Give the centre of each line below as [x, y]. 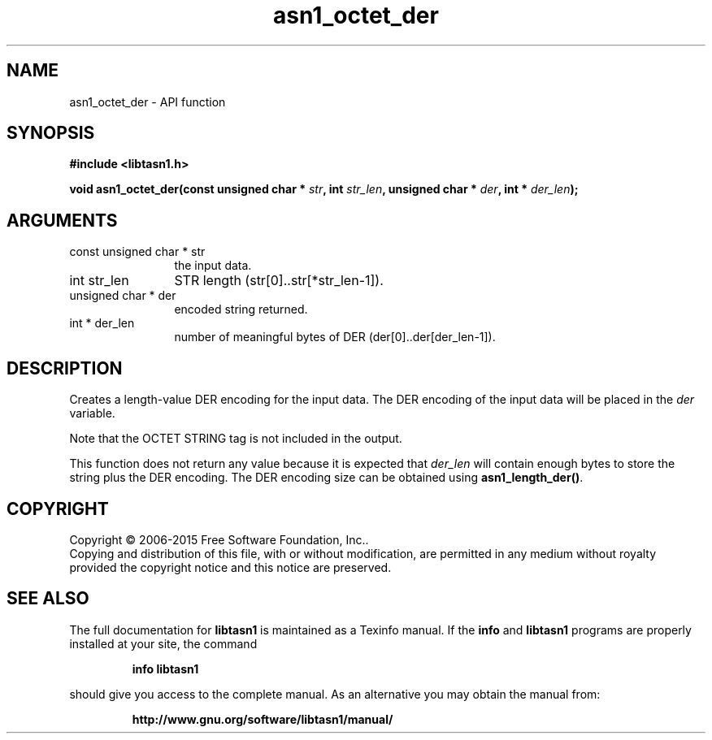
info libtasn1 [165, 669]
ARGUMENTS [62, 220]
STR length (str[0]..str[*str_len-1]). [279, 281]
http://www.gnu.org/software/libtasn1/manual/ [263, 719]
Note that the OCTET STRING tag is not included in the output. [236, 439]
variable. [92, 413]
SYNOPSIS [51, 133]
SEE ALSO [48, 599]
